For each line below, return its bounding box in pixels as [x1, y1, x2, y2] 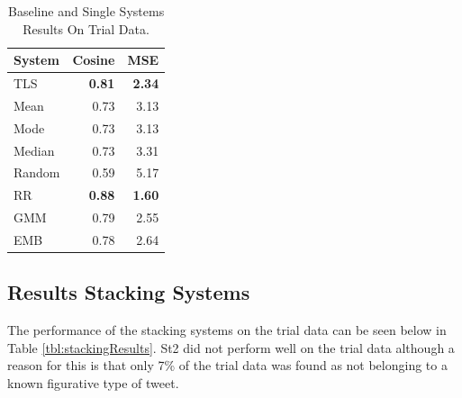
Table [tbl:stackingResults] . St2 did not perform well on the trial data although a [7, 338, 455, 357]
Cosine [72, 50, 115, 69]
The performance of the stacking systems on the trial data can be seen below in [7, 321, 447, 339]
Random [14, 163, 60, 182]
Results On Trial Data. [23, 19, 149, 38]
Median [14, 140, 55, 159]
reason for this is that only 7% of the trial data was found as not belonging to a [7, 356, 448, 375]
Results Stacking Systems [7, 278, 250, 306]
